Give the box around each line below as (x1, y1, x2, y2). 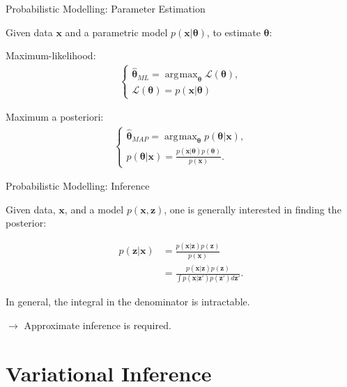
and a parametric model (65, 24, 168, 39)
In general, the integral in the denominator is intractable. (6, 294, 250, 309)
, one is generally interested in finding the (164, 202, 341, 216)
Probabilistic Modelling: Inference (6, 179, 150, 193)
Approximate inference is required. (24, 317, 171, 332)
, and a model (64, 202, 124, 216)
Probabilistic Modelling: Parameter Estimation (6, 1, 206, 15)
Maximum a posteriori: (6, 109, 104, 124)
